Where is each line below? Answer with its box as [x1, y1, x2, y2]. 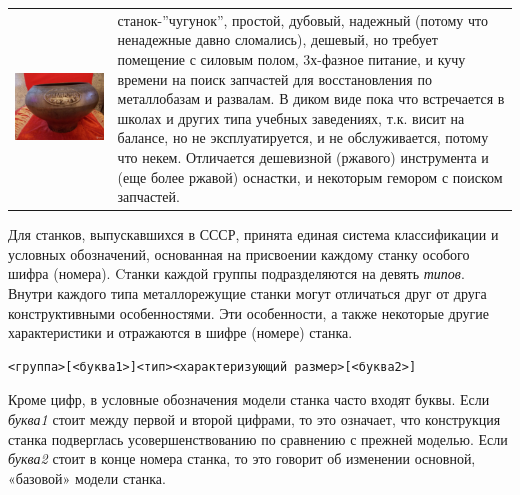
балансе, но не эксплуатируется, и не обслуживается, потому [117, 127, 489, 148]
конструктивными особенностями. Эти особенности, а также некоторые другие [8, 302, 489, 323]
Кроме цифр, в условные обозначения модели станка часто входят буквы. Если [8, 389, 490, 410]
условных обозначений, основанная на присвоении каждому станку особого [8, 243, 470, 264]
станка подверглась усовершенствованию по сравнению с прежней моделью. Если [8, 428, 508, 449]
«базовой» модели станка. [8, 467, 166, 488]
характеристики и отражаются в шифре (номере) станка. [8, 322, 353, 343]
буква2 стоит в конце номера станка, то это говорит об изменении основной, [8, 448, 476, 469]
